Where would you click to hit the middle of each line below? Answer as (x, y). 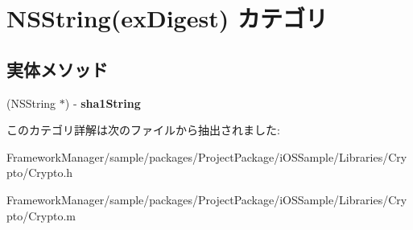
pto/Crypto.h (40, 172)
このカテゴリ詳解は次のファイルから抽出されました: (143, 130)
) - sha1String (103, 103)
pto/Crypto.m (41, 215)
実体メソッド (57, 69)
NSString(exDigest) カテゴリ (167, 18)
